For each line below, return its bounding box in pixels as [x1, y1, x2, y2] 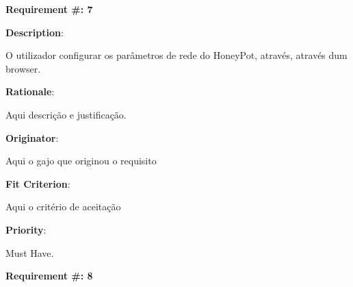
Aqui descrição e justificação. [5, 107, 127, 121]
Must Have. [5, 245, 54, 260]
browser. [5, 61, 41, 75]
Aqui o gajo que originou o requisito [5, 153, 157, 168]
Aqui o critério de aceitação [5, 199, 121, 214]
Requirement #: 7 [5, 2, 93, 16]
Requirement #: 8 [5, 269, 93, 283]
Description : [5, 25, 64, 39]
